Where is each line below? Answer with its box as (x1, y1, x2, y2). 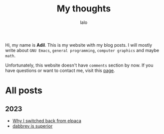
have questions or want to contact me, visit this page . (5, 67, 116, 73)
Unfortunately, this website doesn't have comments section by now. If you (5, 62, 154, 68)
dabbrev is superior (12, 123, 53, 129)
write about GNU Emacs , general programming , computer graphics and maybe (5, 47, 160, 53)
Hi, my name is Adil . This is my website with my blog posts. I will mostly (5, 42, 153, 48)
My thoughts (56, 3, 111, 14)
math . (5, 53, 16, 59)
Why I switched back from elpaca (12, 118, 81, 124)
